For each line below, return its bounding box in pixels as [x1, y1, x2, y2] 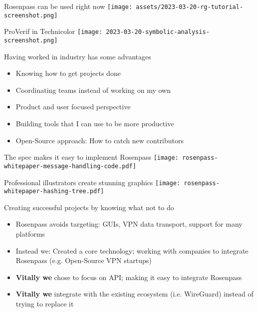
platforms [15, 229, 45, 239]
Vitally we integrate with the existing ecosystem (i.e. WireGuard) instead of [15, 289, 254, 299]
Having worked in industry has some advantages [4, 51, 151, 61]
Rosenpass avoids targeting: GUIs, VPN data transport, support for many [15, 219, 243, 229]
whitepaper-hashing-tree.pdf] [4, 188, 104, 195]
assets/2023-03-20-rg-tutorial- [136, 3, 244, 10]
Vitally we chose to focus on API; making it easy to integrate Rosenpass [15, 272, 242, 282]
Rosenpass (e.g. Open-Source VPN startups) [15, 255, 152, 266]
